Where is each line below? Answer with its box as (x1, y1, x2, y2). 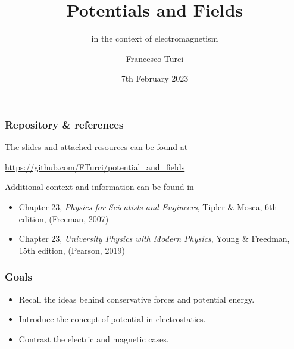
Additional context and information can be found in (5, 180, 194, 193)
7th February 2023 (121, 72, 189, 85)
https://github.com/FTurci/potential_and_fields (5, 160, 185, 173)
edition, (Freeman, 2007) (18, 212, 109, 225)
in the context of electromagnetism (91, 32, 218, 45)
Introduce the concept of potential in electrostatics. (18, 313, 206, 325)
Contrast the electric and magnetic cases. (18, 332, 169, 345)
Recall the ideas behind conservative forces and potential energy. (18, 292, 255, 305)
